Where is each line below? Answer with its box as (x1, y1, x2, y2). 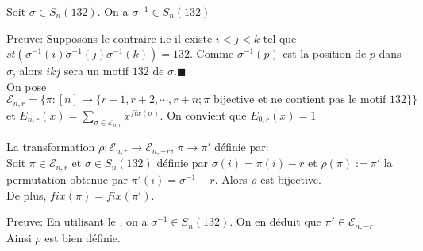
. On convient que (160, 106, 247, 123)
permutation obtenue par (6, 170, 128, 187)
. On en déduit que (229, 213, 321, 230)
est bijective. (260, 170, 321, 187)
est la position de (283, 45, 367, 62)
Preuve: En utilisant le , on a (6, 213, 148, 230)
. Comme (190, 45, 234, 62)
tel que (263, 29, 297, 46)
